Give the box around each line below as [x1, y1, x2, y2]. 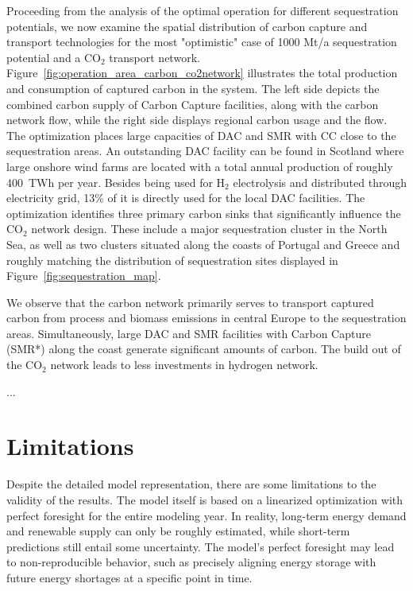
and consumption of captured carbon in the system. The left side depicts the [6, 80, 380, 96]
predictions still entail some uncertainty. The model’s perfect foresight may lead [6, 538, 395, 554]
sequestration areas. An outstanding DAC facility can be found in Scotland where [6, 142, 404, 159]
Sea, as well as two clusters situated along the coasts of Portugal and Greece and [6, 235, 400, 252]
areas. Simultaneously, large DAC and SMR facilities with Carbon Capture [6, 325, 371, 341]
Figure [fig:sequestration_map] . [6, 267, 161, 284]
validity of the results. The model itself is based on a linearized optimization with [6, 491, 403, 507]
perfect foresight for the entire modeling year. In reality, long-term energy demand [6, 507, 407, 523]
